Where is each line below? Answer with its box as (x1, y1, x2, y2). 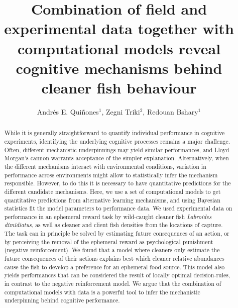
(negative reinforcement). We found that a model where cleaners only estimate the (4, 246, 220, 254)
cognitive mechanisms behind (16, 57, 222, 78)
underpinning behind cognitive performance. (4, 296, 120, 304)
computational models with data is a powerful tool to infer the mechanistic (4, 287, 200, 296)
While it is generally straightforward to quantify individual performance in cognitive (4, 129, 225, 137)
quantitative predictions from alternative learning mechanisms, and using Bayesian (4, 195, 220, 204)
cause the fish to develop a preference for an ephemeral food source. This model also (4, 262, 225, 271)
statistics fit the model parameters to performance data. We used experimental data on (4, 204, 232, 213)
